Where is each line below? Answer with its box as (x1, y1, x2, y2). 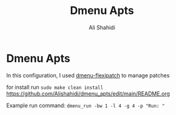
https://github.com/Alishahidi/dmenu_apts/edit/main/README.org (6, 89, 170, 97)
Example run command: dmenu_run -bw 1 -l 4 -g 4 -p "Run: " (6, 102, 165, 109)
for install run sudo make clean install (6, 83, 104, 91)
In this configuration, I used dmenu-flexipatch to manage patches (6, 71, 170, 79)
